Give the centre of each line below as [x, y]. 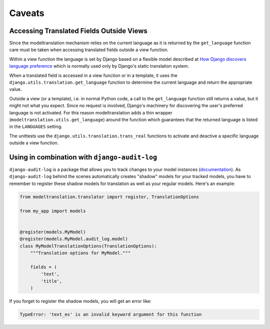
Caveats [27, 13]
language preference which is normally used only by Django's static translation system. [99, 66]
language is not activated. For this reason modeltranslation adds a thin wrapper [91, 112]
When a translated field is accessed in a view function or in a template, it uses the [93, 75]
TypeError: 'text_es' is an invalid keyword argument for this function [111, 314]
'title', [51, 281]
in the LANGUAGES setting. [36, 127]
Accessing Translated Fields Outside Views [78, 31]
